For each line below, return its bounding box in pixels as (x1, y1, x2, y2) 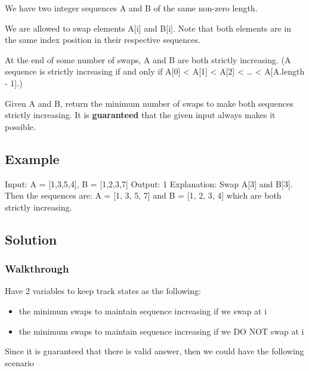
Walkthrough (5, 261, 69, 276)
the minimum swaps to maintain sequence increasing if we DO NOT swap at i (18, 324, 304, 337)
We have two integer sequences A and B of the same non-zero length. (5, 2, 258, 14)
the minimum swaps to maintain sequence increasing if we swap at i (18, 304, 267, 317)
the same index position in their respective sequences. (5, 33, 200, 46)
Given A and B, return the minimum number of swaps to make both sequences (5, 97, 293, 109)
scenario (5, 356, 35, 369)
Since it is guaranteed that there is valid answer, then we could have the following (5, 345, 304, 357)
